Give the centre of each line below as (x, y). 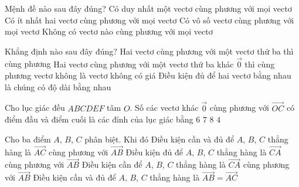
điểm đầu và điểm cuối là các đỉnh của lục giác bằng (99, 119)
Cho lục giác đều (35, 108)
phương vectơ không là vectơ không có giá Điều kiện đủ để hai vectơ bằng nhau (148, 75)
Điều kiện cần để (112, 164)
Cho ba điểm (28, 139)
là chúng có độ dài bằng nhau (58, 86)
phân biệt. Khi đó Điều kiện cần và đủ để (159, 139)
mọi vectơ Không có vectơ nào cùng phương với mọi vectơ (109, 31)
